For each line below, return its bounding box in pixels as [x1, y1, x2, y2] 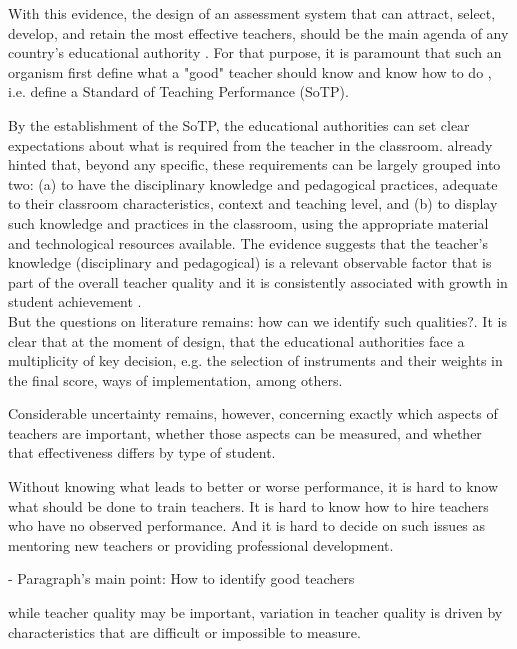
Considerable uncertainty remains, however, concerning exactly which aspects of [8, 403, 498, 424]
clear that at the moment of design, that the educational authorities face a [8, 330, 465, 351]
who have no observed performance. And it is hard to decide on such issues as [8, 515, 486, 536]
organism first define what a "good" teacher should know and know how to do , [8, 61, 492, 82]
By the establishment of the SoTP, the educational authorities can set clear [8, 114, 470, 135]
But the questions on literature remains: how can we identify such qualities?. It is [8, 310, 507, 331]
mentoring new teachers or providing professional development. [8, 534, 394, 555]
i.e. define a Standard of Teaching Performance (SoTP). [8, 81, 349, 102]
